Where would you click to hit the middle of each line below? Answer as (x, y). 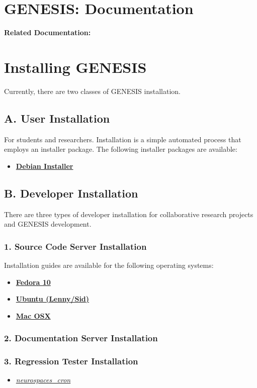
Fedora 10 (33, 282)
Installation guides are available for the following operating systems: (109, 265)
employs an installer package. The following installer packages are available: (121, 149)
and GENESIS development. (48, 224)
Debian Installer (45, 166)
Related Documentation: (48, 32)
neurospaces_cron (43, 380)
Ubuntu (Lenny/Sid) (53, 299)
